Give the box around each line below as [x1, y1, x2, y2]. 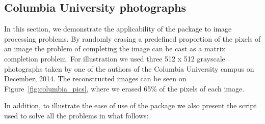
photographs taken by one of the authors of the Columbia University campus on [4, 63, 254, 74]
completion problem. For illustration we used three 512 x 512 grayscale [4, 53, 225, 64]
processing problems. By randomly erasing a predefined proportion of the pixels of [4, 33, 261, 44]
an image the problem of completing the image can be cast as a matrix [4, 43, 225, 54]
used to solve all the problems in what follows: [4, 110, 149, 120]
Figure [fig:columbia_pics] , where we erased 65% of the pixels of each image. [4, 83, 245, 94]
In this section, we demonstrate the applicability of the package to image [4, 23, 232, 34]
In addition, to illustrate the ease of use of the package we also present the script [4, 100, 257, 111]
